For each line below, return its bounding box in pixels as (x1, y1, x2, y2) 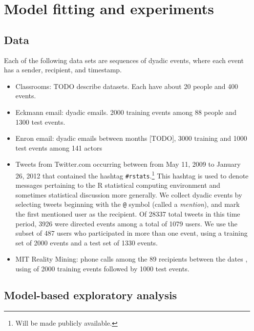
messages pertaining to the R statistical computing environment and (15, 180, 220, 190)
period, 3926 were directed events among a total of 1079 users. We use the (15, 218, 238, 228)
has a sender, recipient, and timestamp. (4, 65, 122, 75)
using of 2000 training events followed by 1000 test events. (15, 264, 190, 274)
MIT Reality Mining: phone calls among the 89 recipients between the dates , (15, 254, 248, 264)
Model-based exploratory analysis (4, 287, 177, 303)
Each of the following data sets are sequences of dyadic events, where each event (4, 55, 244, 65)
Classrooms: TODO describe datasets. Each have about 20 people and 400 (15, 81, 238, 91)
